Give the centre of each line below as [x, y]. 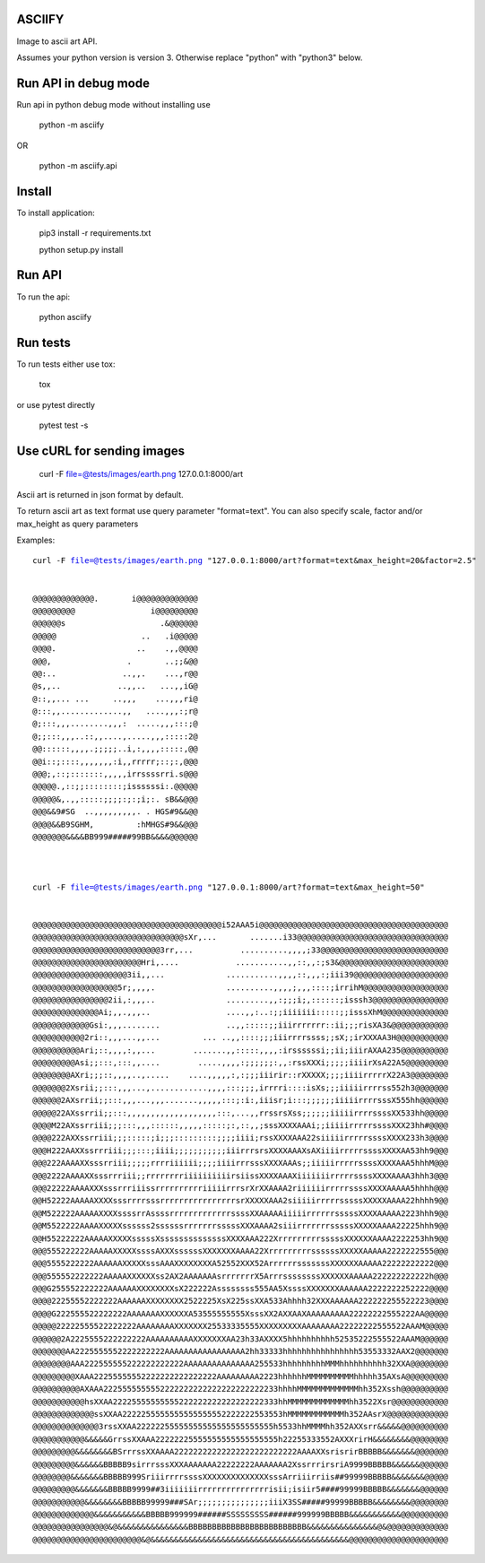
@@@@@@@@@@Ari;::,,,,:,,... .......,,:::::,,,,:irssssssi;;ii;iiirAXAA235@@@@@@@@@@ [240, 1050]
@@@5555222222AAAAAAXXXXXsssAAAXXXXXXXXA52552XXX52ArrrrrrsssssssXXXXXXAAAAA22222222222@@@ [240, 1263]
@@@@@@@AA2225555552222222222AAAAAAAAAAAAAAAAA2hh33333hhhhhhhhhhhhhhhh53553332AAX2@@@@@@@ [240, 1351]
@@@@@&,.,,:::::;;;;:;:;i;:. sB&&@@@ [116, 799]
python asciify [65, 317]
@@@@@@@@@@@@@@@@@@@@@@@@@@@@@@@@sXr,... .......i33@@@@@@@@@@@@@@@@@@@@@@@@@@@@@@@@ [240, 938]
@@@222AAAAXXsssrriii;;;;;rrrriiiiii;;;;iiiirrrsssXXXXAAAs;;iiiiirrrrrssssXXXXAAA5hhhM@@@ [240, 1163]
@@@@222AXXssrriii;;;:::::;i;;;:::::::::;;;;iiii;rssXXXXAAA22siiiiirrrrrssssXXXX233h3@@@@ [240, 1138]
